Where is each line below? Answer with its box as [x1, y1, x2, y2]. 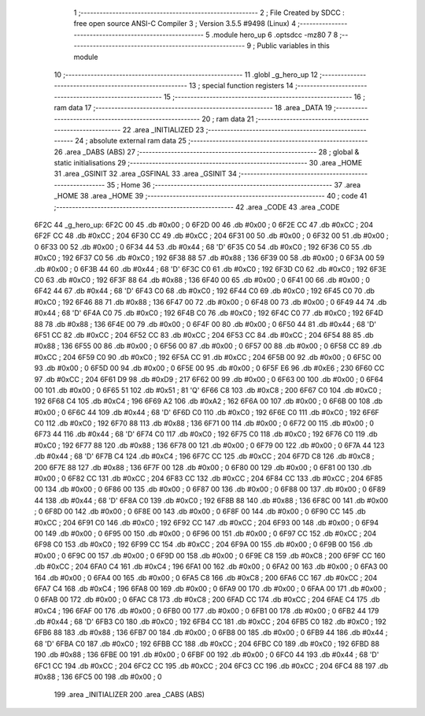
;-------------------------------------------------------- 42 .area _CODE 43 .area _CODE [54, 202, 340, 212]
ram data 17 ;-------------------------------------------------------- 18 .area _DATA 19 [54, 103, 332, 113]
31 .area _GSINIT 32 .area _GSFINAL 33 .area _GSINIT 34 [54, 169, 238, 179]
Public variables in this [257, 41, 330, 50]
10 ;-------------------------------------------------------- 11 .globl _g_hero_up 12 [54, 69, 318, 79]
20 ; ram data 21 [201, 114, 255, 124]
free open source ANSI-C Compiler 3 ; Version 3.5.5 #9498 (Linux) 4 [73, 19, 297, 28]
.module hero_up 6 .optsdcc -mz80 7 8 [211, 30, 338, 39]
